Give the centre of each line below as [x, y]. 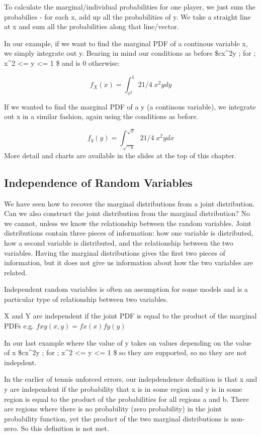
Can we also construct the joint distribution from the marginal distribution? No [127, 213]
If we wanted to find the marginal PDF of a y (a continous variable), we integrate [130, 106]
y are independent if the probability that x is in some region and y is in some [123, 389]
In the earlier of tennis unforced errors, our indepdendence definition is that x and [131, 379]
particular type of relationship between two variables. [86, 299]
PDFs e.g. [19, 326]
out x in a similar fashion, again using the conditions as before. [101, 116]
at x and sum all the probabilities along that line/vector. [92, 26]
